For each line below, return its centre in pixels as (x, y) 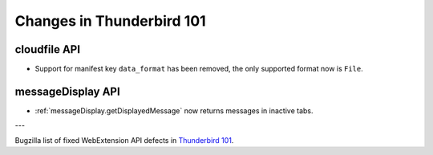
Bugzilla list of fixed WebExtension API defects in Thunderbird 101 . (124, 140)
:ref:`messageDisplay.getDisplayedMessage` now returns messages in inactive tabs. (174, 110)
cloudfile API (47, 49)
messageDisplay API (67, 91)
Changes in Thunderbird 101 (110, 21)
